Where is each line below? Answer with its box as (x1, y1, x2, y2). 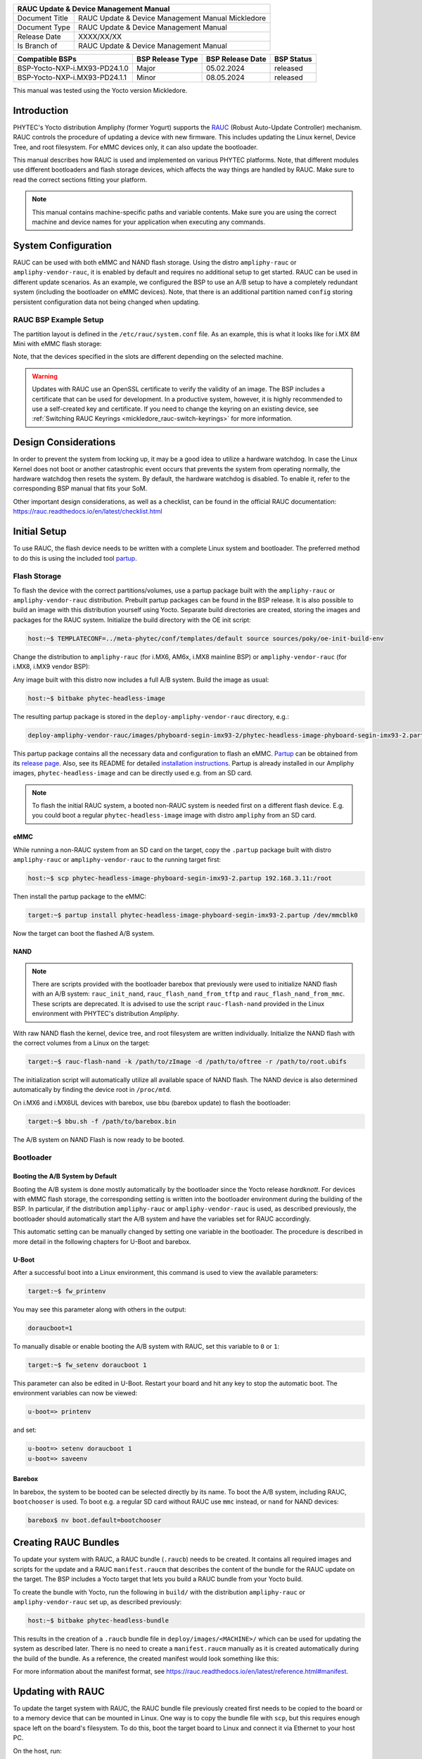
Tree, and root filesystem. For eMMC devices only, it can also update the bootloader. (13, 143, 258, 151)
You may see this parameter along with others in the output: (13, 1305, 186, 1314)
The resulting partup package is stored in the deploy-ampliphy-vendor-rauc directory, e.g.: (13, 712, 290, 720)
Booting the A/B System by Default (13, 1172, 117, 1181)
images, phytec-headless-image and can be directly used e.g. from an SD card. (13, 769, 252, 777)
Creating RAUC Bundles (13, 1537, 120, 1549)
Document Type (17, 23, 70, 32)
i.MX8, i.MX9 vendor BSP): (13, 662, 91, 671)
